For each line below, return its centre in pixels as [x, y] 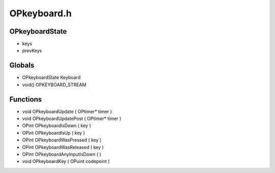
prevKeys [32, 51]
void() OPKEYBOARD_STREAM [54, 85]
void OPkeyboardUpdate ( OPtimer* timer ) [67, 111]
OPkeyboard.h [40, 13]
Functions [26, 99]
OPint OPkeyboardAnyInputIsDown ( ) [62, 154]
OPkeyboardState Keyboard [51, 78]
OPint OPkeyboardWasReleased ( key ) [63, 147]
